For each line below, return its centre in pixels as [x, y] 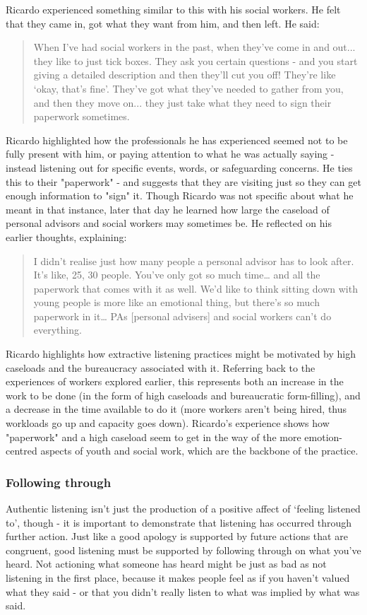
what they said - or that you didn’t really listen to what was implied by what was [183, 591]
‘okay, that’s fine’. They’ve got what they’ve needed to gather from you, [188, 88]
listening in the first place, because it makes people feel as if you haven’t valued [178, 578]
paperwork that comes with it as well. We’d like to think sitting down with [195, 288]
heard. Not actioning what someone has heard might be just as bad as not [166, 564]
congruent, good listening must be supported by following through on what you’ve [183, 550]
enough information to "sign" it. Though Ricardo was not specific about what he [180, 195]
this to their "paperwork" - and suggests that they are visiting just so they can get [183, 181]
